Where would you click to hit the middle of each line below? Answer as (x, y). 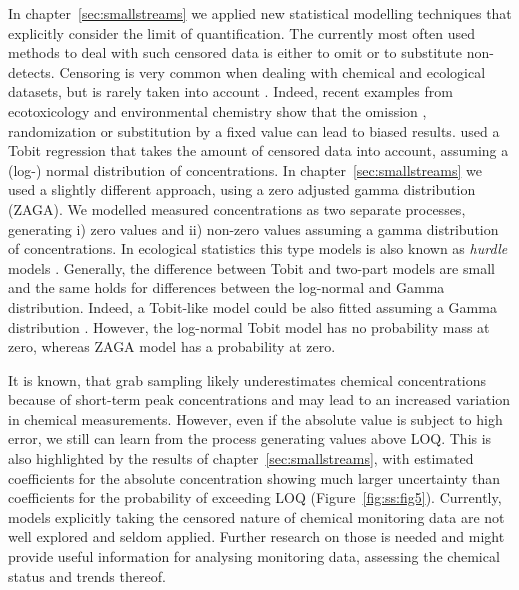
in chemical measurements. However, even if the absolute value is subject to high (255, 418)
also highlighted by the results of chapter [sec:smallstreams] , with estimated (241, 458)
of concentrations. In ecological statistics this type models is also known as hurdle (258, 248)
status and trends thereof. (87, 575)
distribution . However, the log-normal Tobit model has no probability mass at (249, 326)
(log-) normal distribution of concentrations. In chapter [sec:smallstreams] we (245, 169)
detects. (31, 71)
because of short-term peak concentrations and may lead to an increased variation (259, 399)
